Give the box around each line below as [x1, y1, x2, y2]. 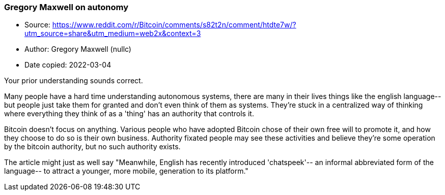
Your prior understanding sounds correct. [4, 76, 143, 85]
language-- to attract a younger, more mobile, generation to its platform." [4, 167, 248, 176]
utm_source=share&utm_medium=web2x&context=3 [24, 29, 201, 38]
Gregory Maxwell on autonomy [4, 2, 129, 12]
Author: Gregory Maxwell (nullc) [24, 45, 131, 54]
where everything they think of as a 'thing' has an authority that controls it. [4, 109, 254, 118]
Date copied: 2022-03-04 [24, 60, 112, 70]
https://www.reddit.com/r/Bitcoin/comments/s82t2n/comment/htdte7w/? [52, 20, 296, 29]
